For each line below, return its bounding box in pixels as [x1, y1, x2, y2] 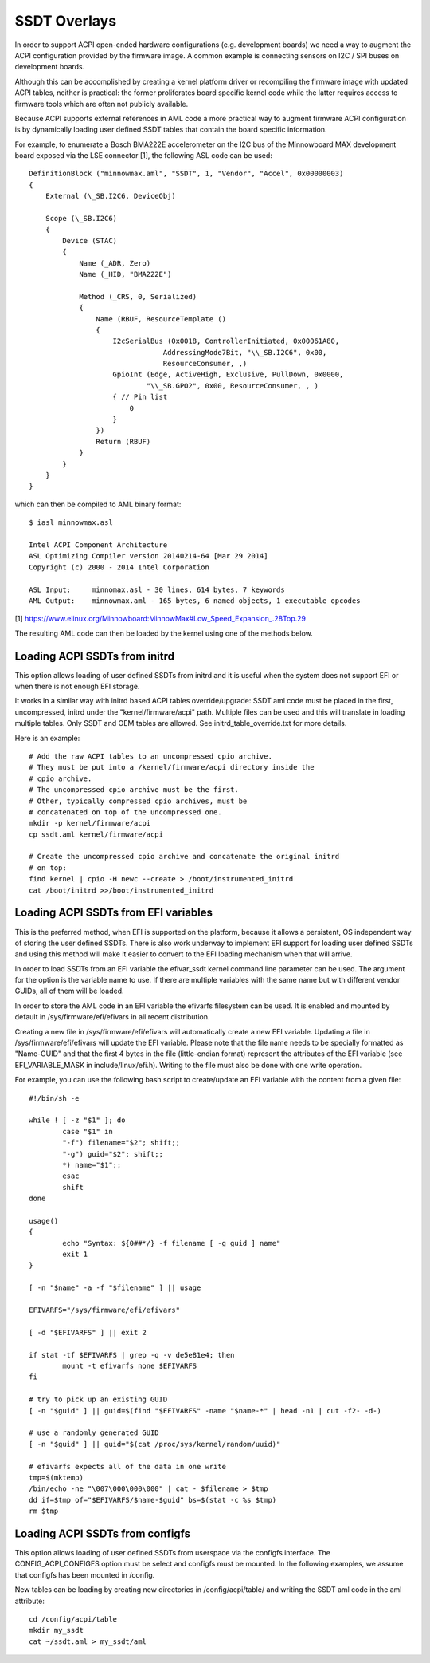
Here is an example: [14, 733, 80, 743]
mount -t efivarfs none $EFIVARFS [62, 1361, 197, 1370]
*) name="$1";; [62, 1161, 122, 1169]
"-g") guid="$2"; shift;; [62, 1149, 163, 1158]
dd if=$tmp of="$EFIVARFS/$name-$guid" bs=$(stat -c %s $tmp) [29, 1496, 277, 1504]
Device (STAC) [62, 236, 118, 245]
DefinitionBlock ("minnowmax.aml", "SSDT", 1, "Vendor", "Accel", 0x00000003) [29, 169, 344, 179]
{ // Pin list [112, 392, 168, 402]
